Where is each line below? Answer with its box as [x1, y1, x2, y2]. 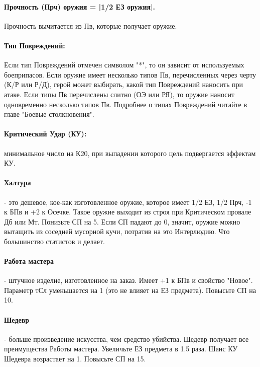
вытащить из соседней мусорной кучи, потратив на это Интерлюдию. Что [4, 226, 230, 237]
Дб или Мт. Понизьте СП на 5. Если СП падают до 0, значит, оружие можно [4, 216, 240, 227]
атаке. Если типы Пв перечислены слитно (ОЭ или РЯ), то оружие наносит [4, 89, 235, 99]
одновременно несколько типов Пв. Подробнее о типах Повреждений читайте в [4, 99, 247, 109]
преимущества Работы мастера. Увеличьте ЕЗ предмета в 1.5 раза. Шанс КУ [4, 343, 238, 354]
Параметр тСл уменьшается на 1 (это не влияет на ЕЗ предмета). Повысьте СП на [4, 284, 256, 295]
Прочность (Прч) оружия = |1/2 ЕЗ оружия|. [4, 1, 156, 12]
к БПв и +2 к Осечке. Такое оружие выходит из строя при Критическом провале [4, 206, 251, 217]
